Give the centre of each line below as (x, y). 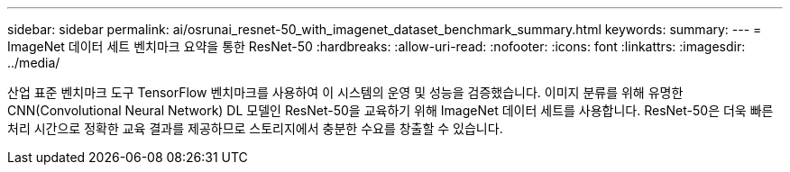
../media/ (34, 63)
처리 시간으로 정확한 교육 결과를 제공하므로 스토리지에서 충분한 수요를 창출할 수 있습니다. (255, 128)
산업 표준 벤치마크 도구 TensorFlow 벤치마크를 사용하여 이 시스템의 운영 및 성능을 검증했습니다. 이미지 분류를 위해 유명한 (345, 92)
